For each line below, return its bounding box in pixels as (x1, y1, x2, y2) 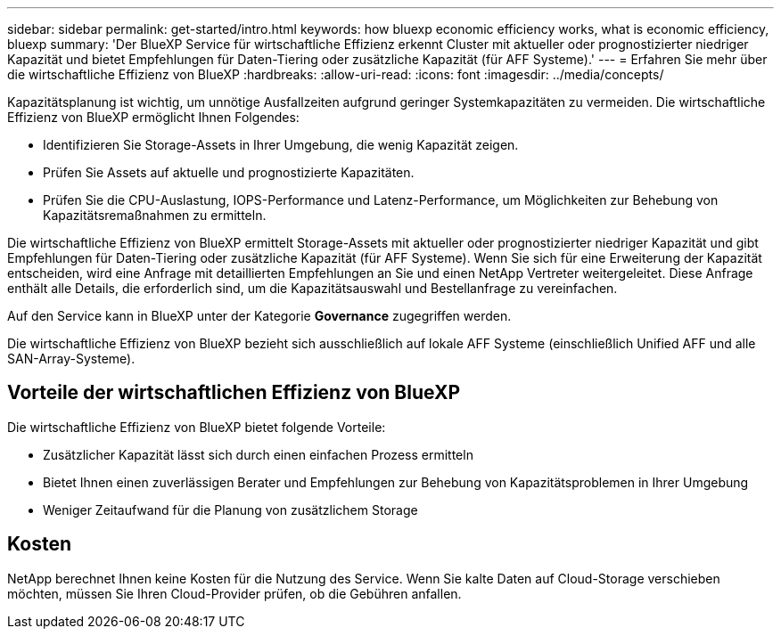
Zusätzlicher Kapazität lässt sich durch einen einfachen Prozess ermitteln (43, 446, 473, 462)
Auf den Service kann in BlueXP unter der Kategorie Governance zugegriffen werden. (7, 308, 512, 323)
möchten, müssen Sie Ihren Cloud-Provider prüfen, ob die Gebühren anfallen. (7, 585, 462, 601)
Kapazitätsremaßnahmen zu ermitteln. (43, 208, 267, 223)
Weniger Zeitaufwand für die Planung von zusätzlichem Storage (43, 501, 418, 518)
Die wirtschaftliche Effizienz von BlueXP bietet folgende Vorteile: (7, 419, 386, 435)
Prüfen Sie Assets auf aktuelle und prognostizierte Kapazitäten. (43, 165, 415, 180)
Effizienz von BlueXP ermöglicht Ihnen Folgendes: (7, 110, 300, 125)
